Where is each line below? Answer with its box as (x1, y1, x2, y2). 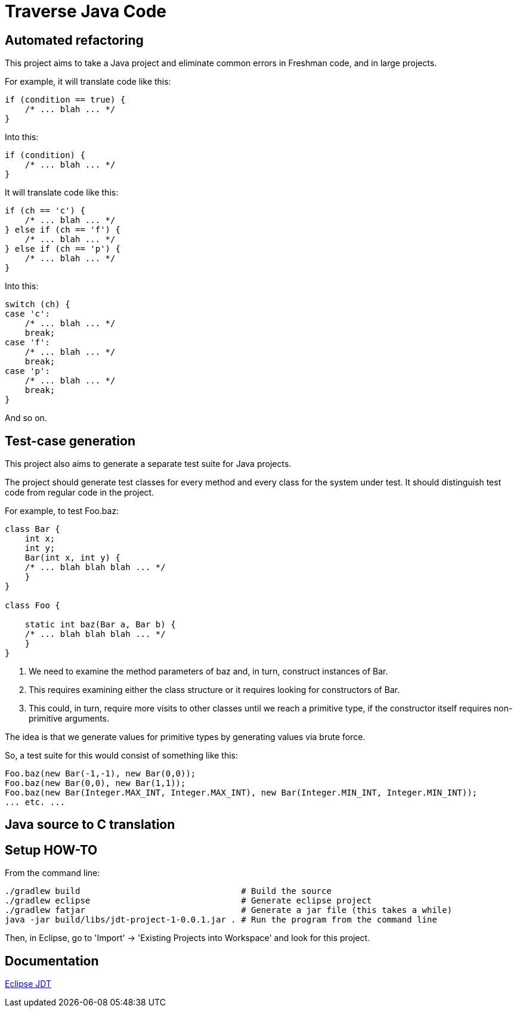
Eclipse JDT (5, 979, 51, 989)
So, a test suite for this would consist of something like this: (5, 750, 239, 761)
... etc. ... (5, 797, 66, 807)
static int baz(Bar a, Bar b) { (24, 620, 176, 630)
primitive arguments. (29, 713, 110, 724)
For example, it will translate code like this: (5, 76, 171, 87)
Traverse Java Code (5, 1, 167, 21)
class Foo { (5, 601, 60, 611)
